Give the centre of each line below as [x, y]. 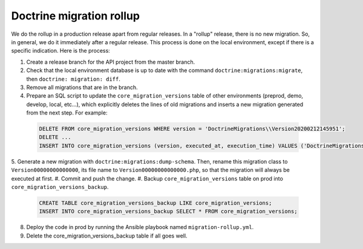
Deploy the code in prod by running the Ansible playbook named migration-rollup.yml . [140, 227]
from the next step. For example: [67, 113]
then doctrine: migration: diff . [73, 79]
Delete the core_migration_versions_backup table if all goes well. [107, 236]
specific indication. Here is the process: [60, 51]
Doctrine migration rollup [76, 16]
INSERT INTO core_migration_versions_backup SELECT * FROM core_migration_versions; [168, 211]
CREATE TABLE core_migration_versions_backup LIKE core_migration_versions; [155, 203]
